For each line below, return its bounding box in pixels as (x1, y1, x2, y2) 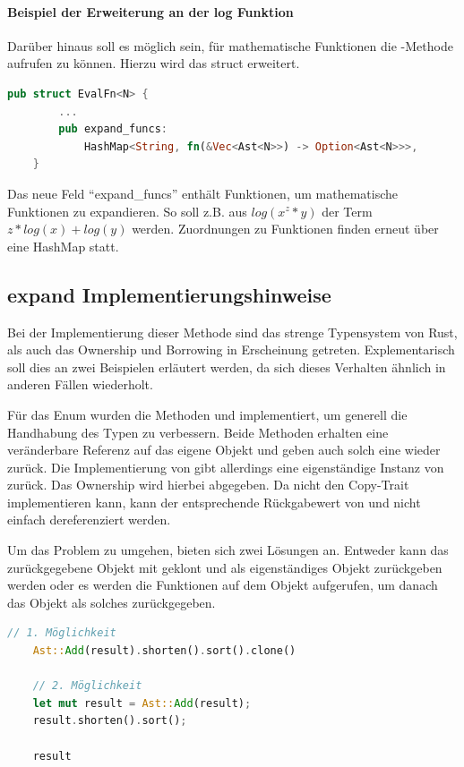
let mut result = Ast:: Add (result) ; (32, 696, 252, 710)
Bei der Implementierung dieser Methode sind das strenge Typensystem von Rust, (7, 322, 458, 341)
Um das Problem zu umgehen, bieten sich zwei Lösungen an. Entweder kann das (7, 541, 449, 559)
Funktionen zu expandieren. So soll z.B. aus (7, 201, 247, 220)
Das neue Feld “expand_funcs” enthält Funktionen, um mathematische (7, 183, 399, 202)
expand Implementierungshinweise (7, 280, 331, 308)
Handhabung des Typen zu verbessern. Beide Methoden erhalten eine (7, 422, 389, 441)
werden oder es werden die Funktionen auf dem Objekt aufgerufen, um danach (7, 575, 438, 594)
